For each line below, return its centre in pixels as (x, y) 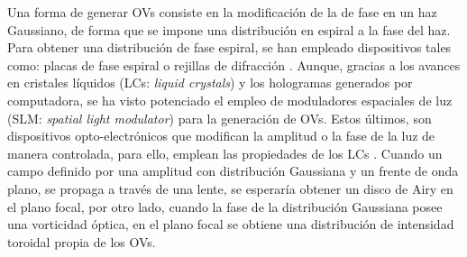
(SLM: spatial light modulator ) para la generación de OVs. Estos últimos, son (220, 118)
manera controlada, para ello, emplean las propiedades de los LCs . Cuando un (225, 153)
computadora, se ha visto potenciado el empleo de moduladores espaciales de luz (230, 100)
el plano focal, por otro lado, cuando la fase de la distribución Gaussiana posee (225, 206)
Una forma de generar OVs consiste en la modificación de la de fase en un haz (222, 12)
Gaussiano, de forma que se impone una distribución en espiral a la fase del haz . (229, 29)
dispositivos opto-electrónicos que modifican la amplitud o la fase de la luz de (221, 136)
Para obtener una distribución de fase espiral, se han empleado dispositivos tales (229, 47)
